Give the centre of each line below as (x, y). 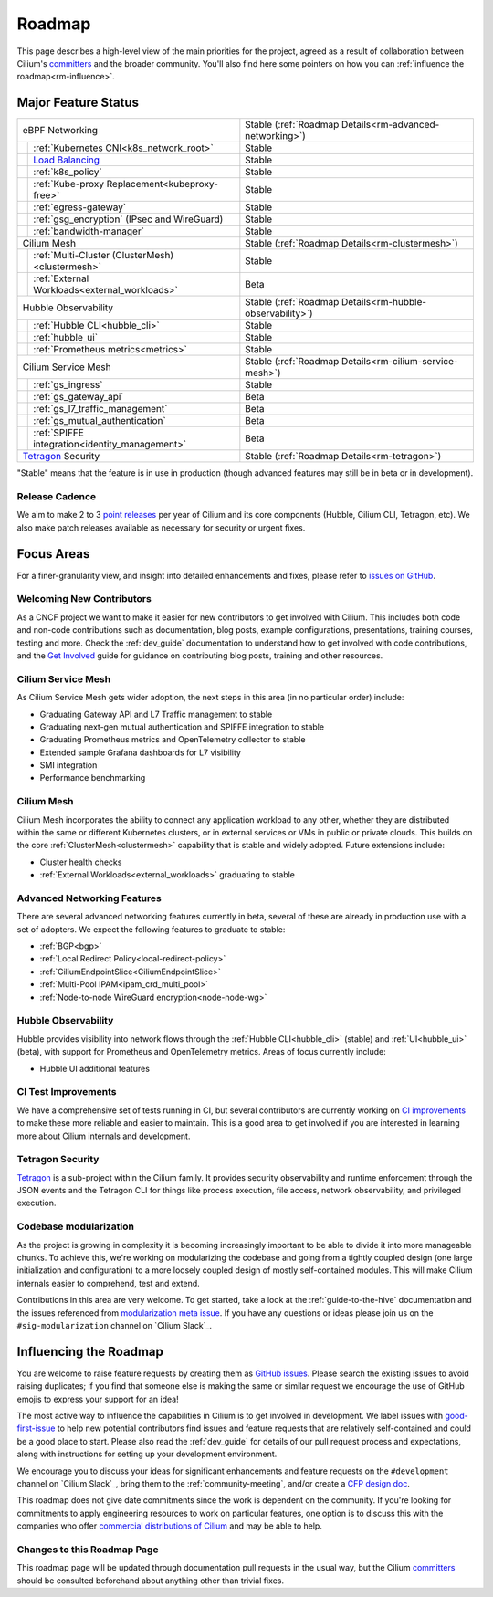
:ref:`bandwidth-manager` (89, 231)
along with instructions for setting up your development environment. (147, 1454)
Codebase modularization (76, 1226)
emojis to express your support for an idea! (98, 1399)
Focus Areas (53, 554)
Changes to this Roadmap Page (88, 1550)
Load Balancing (67, 160)
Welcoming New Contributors (84, 599)
